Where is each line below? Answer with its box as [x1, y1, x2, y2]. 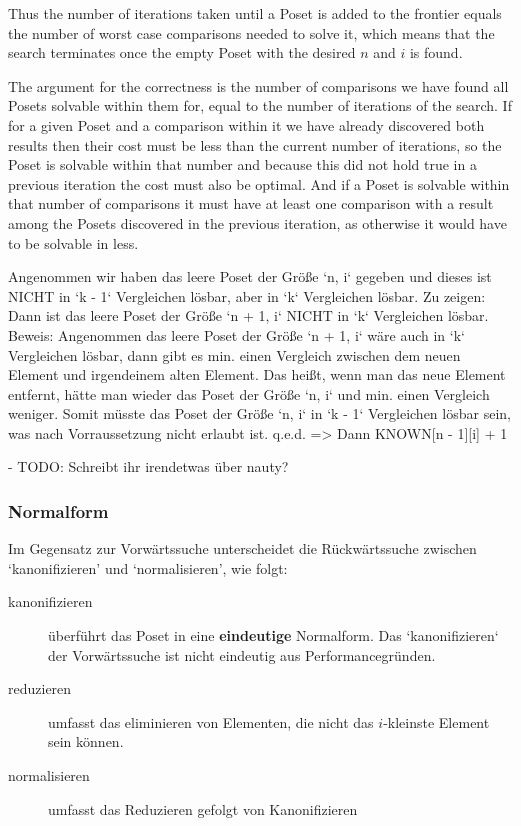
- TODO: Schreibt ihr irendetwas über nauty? [8, 456, 289, 477]
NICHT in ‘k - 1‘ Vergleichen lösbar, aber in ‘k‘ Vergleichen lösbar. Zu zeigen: [8, 285, 486, 306]
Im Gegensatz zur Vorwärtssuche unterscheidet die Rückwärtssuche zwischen [8, 538, 477, 559]
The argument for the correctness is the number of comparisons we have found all [8, 75, 509, 96]
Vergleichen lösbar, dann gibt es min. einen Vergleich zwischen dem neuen [8, 344, 461, 365]
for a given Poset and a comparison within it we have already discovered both [8, 114, 485, 135]
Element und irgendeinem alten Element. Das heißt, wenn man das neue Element [8, 364, 506, 385]
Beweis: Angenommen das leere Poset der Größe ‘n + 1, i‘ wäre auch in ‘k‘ [8, 324, 465, 345]
